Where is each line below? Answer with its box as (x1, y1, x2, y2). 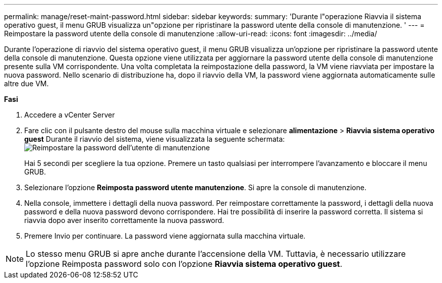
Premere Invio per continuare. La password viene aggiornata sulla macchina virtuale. (24, 232, 306, 240)
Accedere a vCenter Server (24, 110, 115, 119)
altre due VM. (4, 79, 49, 88)
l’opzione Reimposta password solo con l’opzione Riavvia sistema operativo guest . (26, 259, 343, 269)
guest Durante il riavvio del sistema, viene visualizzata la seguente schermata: (24, 135, 285, 143)
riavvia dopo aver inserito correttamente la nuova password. (24, 216, 225, 224)
